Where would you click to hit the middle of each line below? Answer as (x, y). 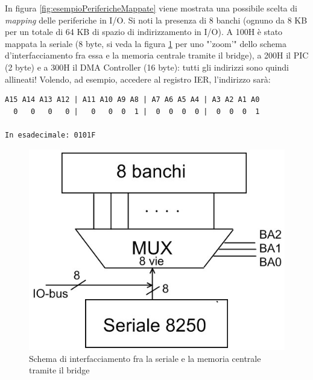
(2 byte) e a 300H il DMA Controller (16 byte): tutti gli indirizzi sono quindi (147, 67)
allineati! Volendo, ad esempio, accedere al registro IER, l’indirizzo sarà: (138, 79)
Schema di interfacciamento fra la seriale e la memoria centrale (145, 358)
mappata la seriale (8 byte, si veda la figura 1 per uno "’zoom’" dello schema (146, 43)
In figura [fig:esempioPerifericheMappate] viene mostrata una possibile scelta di (151, 8)
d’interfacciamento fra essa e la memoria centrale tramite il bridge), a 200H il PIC (157, 55)
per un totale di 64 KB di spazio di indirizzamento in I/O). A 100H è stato (144, 32)
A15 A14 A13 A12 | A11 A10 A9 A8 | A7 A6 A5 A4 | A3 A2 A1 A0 (132, 100)
